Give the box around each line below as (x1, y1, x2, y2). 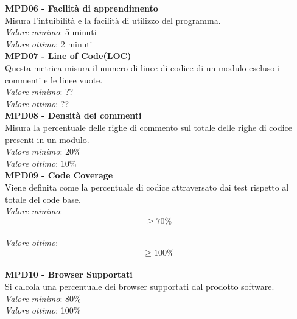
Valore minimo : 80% (5, 292, 81, 304)
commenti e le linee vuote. (5, 73, 103, 86)
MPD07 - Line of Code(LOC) (5, 49, 131, 62)
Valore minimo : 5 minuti (5, 26, 97, 38)
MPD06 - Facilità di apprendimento (5, 2, 158, 14)
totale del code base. (5, 192, 81, 205)
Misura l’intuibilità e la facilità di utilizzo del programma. (5, 13, 221, 26)
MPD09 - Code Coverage (5, 169, 113, 181)
